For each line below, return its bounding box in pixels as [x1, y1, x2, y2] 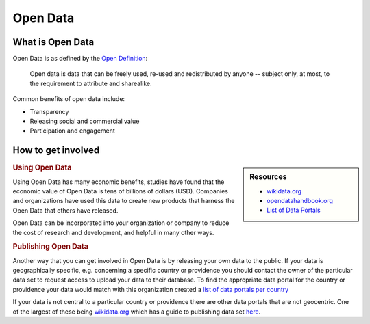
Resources [249, 172, 287, 182]
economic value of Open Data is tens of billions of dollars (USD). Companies [12, 187, 229, 195]
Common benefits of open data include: [12, 95, 125, 103]
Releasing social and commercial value [29, 117, 140, 126]
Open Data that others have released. [12, 206, 119, 215]
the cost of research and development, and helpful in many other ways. [12, 228, 214, 237]
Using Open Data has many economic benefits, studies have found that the [12, 178, 225, 186]
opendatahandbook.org [267, 196, 334, 204]
